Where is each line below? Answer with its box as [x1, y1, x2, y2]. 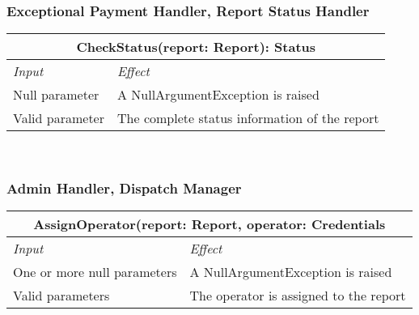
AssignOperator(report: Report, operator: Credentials [33, 215, 386, 234]
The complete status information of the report [117, 109, 379, 128]
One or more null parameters [13, 262, 177, 282]
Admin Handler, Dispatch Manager [6, 177, 242, 198]
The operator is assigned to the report [189, 286, 406, 305]
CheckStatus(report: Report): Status [76, 37, 316, 57]
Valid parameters [13, 286, 110, 305]
